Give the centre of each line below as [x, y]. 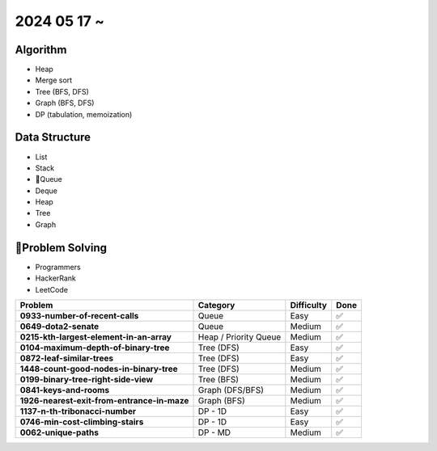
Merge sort [54, 80]
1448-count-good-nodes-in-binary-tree [99, 369]
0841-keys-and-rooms [64, 390]
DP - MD [214, 432]
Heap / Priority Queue [240, 337]
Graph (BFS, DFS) [65, 103]
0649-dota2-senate [59, 326]
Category [216, 305]
